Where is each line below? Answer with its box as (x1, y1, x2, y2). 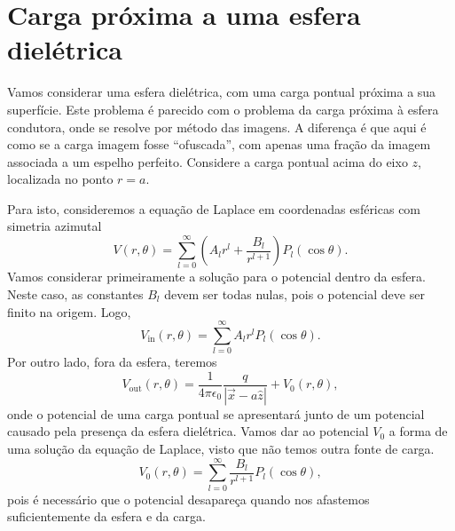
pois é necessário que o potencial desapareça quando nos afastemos (7, 489, 370, 508)
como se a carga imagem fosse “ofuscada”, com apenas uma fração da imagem (7, 135, 431, 154)
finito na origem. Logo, (7, 302, 131, 321)
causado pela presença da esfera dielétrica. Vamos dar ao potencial (7, 422, 369, 440)
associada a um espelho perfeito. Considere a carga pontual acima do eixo (7, 152, 408, 170)
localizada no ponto (7, 170, 114, 188)
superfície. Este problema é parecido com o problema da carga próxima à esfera (7, 99, 439, 118)
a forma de (388, 422, 448, 440)
